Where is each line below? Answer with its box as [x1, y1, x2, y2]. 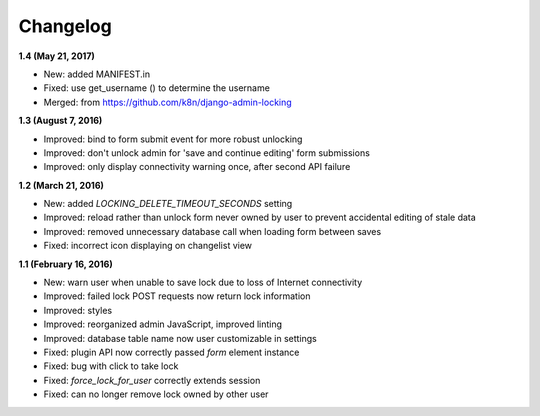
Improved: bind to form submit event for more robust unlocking [43, 133, 303, 145]
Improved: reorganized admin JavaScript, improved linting [43, 318, 283, 330]
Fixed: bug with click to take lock [43, 360, 179, 372]
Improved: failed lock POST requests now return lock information [43, 290, 311, 302]
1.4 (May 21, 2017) [18, 50, 95, 62]
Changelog [18, 15, 112, 37]
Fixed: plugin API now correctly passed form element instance [43, 346, 300, 358]
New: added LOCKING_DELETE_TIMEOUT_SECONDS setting [43, 198, 293, 210]
